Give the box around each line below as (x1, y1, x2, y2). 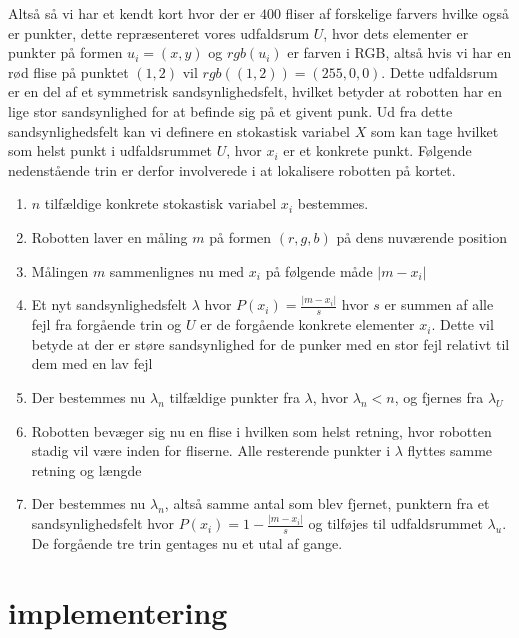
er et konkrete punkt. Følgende (283, 140, 472, 161)
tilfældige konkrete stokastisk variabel (44, 193, 277, 214)
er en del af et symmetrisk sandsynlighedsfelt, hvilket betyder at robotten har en (8, 81, 503, 102)
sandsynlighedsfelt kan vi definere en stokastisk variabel (8, 120, 351, 141)
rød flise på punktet (8, 61, 129, 82)
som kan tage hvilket (370, 120, 499, 141)
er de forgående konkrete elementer (200, 314, 415, 335)
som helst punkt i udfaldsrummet (8, 140, 213, 161)
